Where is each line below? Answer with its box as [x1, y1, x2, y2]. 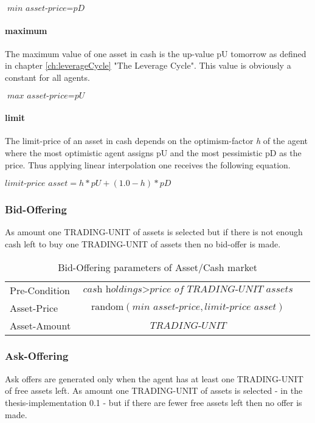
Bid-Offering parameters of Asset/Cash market [58, 260, 258, 274]
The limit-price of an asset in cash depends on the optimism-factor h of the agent [5, 134, 308, 147]
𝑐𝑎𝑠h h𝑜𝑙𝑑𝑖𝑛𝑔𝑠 [83, 284, 142, 294]
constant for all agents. [5, 70, 90, 83]
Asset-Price [10, 300, 58, 315]
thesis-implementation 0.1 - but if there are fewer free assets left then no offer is [5, 396, 302, 408]
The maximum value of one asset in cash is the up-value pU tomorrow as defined [5, 47, 306, 60]
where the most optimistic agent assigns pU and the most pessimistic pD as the [5, 146, 302, 159]
